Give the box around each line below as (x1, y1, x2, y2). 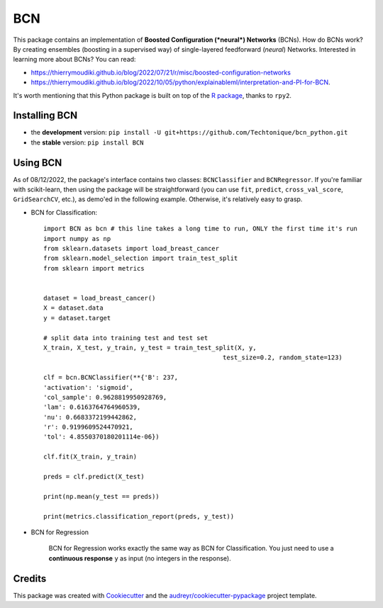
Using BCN (13, 157, 62, 169)
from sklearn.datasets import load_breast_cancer (43, 244, 220, 253)
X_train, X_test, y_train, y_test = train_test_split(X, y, (43, 344, 257, 351)
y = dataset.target (43, 314, 111, 322)
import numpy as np (43, 235, 111, 242)
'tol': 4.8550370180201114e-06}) (43, 433, 160, 441)
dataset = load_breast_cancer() (43, 294, 156, 302)
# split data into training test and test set (43, 334, 209, 342)
